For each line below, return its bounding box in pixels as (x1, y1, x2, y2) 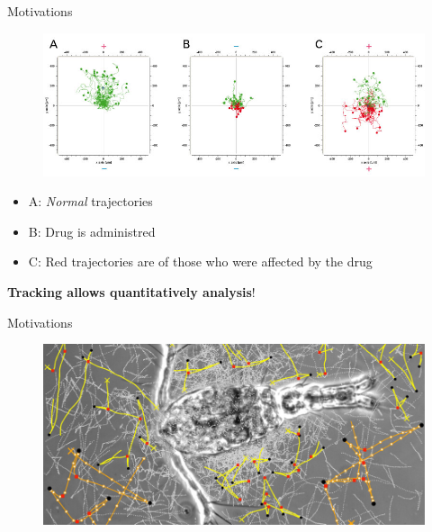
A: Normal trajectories (28, 192, 153, 211)
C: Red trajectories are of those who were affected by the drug (28, 252, 373, 271)
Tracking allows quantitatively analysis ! (7, 282, 256, 301)
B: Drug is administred (28, 221, 156, 240)
